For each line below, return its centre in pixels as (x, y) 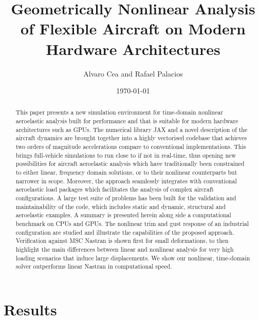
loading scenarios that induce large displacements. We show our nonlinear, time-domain (133, 258)
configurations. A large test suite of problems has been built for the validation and (126, 198)
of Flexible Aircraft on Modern (133, 29)
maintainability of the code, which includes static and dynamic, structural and (121, 206)
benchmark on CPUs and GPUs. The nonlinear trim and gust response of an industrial (132, 224)
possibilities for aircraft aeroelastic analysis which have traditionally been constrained (130, 164)
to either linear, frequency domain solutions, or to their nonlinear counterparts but (126, 172)
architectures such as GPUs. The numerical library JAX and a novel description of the (132, 129)
